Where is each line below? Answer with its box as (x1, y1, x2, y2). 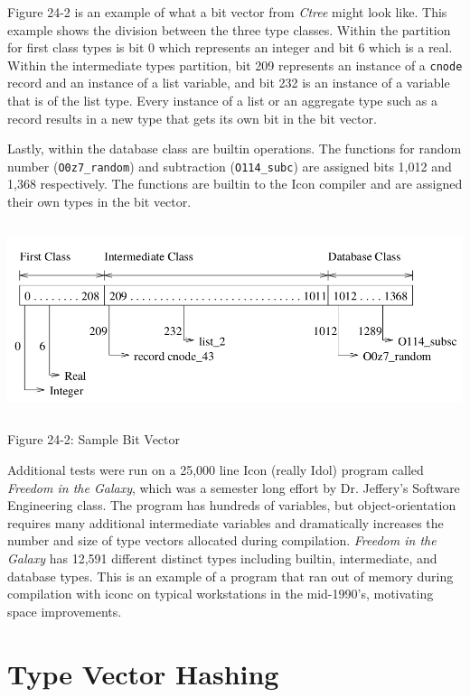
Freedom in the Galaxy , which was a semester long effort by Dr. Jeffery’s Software (7, 478, 460, 497)
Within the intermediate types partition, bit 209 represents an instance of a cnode (7, 55, 463, 74)
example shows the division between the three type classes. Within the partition (7, 20, 451, 39)
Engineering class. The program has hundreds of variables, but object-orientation (7, 496, 456, 515)
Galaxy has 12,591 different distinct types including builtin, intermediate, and (7, 549, 437, 567)
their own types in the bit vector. (7, 192, 192, 211)
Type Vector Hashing (7, 655, 279, 692)
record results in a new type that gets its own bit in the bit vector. (7, 108, 377, 127)
